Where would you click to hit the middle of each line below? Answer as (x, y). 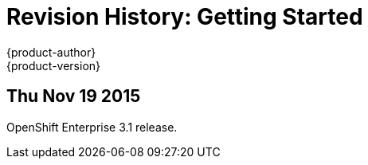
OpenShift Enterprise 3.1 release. (92, 127)
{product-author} (51, 52)
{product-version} (54, 65)
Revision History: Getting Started (185, 17)
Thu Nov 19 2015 (74, 96)
